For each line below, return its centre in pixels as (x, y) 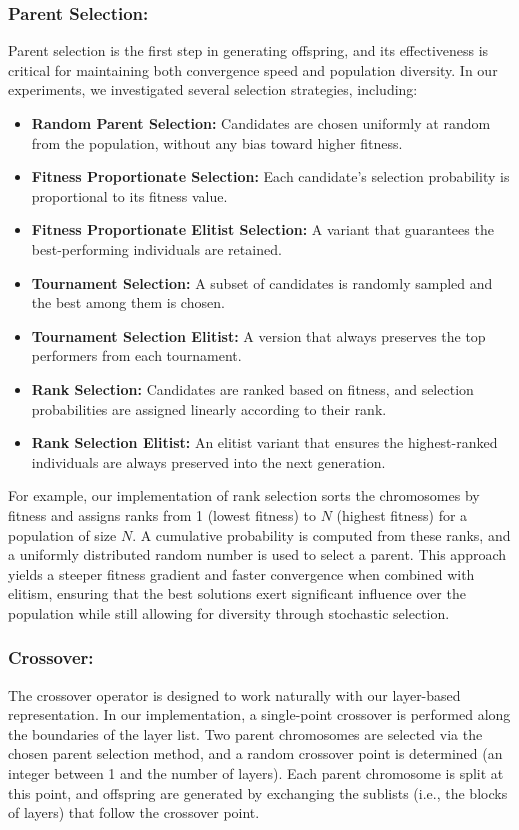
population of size (62, 534)
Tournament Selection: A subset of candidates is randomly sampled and (262, 282)
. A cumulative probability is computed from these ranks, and (321, 534)
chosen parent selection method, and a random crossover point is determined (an (255, 753)
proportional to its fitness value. (129, 195)
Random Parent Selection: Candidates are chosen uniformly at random (261, 123)
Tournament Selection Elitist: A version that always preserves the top (258, 335)
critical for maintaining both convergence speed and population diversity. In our (253, 69)
